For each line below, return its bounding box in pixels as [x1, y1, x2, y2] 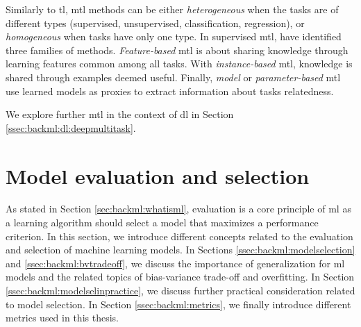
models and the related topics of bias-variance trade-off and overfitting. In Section [6, 269, 355, 284]
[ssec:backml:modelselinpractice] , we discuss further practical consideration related [6, 283, 355, 298]
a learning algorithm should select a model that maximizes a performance [6, 215, 319, 230]
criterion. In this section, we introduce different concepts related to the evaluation [6, 228, 353, 243]
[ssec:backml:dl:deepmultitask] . [6, 120, 136, 135]
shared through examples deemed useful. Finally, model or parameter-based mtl [6, 69, 341, 84]
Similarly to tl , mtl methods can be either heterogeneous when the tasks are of [6, 2, 339, 16]
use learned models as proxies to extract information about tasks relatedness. [6, 83, 334, 98]
